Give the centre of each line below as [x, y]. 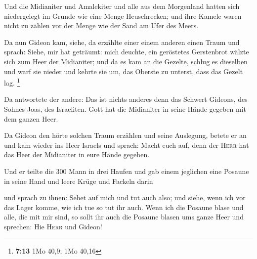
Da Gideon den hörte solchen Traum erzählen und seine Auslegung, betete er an [125, 135]
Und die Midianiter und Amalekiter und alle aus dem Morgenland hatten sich [122, 6]
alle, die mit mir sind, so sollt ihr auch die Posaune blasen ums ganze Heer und [124, 217]
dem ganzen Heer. [31, 118]
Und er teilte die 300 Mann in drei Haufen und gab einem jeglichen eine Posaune [127, 171]
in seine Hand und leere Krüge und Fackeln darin [79, 181]
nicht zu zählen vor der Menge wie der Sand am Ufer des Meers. [101, 25]
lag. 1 [12, 82]
